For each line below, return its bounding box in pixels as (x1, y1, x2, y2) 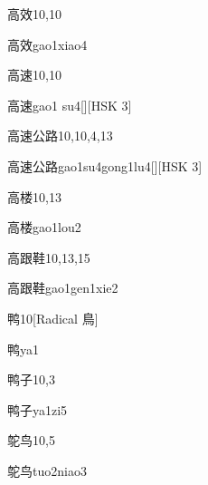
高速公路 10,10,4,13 (7, 126, 113, 145)
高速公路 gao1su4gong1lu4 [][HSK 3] (7, 156, 203, 175)
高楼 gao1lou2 (7, 218, 81, 237)
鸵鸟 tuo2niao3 (7, 461, 87, 480)
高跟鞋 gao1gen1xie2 (7, 278, 118, 297)
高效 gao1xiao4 (7, 34, 88, 53)
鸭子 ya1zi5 (7, 400, 68, 419)
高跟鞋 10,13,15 (7, 247, 90, 267)
